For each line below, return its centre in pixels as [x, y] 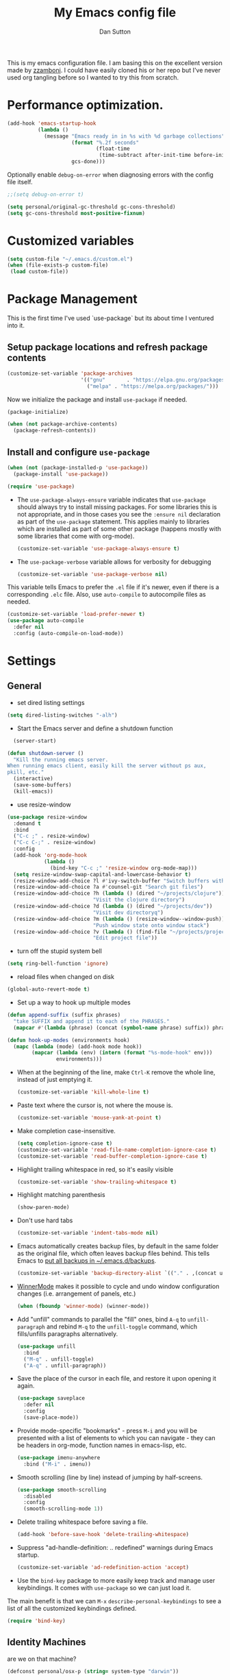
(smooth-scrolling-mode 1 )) [64, 1509]
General [25, 686]
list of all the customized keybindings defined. [72, 1608]
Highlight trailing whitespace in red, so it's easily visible [95, 1169]
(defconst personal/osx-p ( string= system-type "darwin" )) [93, 1671]
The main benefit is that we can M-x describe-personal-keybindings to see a [114, 1601]
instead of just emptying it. [54, 1080]
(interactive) [33, 779]
